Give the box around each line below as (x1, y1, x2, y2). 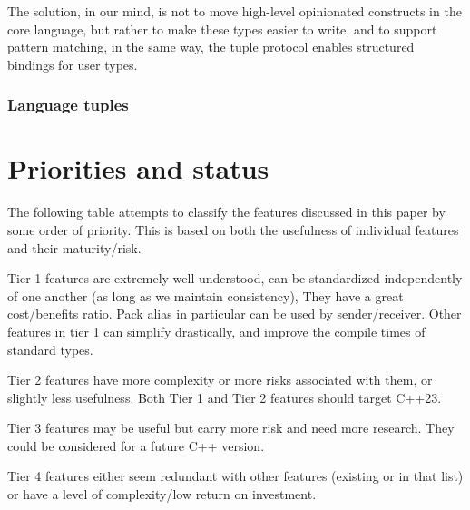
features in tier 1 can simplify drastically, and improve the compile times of (7, 321, 426, 340)
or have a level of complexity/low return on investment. (7, 485, 317, 504)
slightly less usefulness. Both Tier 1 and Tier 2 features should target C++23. (7, 387, 442, 407)
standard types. (7, 339, 93, 358)
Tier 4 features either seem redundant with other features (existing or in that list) (7, 466, 464, 485)
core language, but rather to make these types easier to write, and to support (7, 19, 437, 38)
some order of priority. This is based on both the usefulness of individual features (7, 220, 459, 239)
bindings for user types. (7, 54, 138, 74)
